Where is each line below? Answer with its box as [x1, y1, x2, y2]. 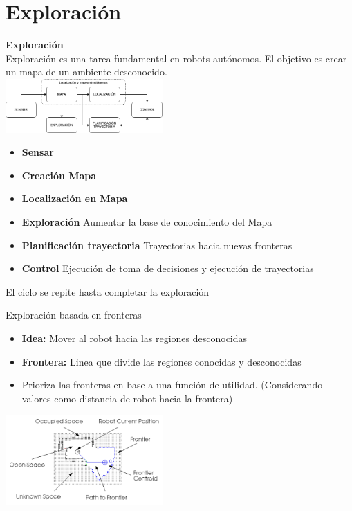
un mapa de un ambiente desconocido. [6, 64, 167, 79]
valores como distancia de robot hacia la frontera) [21, 391, 233, 405]
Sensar [21, 145, 54, 159]
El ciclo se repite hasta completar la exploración [6, 284, 210, 298]
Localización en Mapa [21, 191, 128, 206]
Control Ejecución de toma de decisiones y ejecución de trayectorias [21, 261, 314, 276]
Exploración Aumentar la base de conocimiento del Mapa [21, 214, 272, 228]
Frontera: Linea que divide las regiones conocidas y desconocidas [21, 354, 302, 368]
